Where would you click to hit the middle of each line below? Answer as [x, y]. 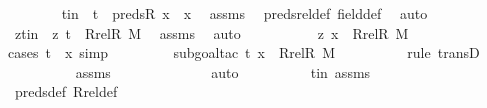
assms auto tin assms [223, 71]
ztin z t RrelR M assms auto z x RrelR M [211, 32]
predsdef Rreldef [66, 91]
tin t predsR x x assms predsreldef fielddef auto [244, 13]
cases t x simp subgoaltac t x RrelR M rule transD [244, 52]
